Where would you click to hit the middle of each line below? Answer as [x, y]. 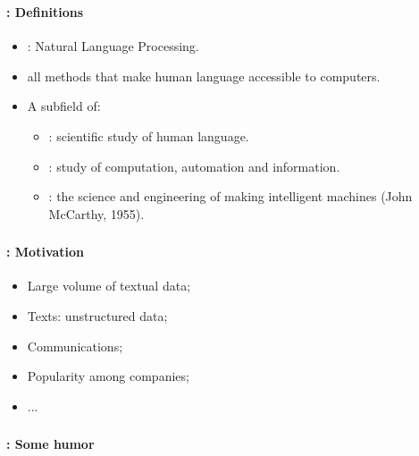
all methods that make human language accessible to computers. [204, 76]
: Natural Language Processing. [113, 46]
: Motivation [46, 252]
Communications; [75, 346]
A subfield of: [64, 106]
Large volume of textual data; [109, 286]
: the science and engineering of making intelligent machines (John [230, 196]
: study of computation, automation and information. [194, 166]
